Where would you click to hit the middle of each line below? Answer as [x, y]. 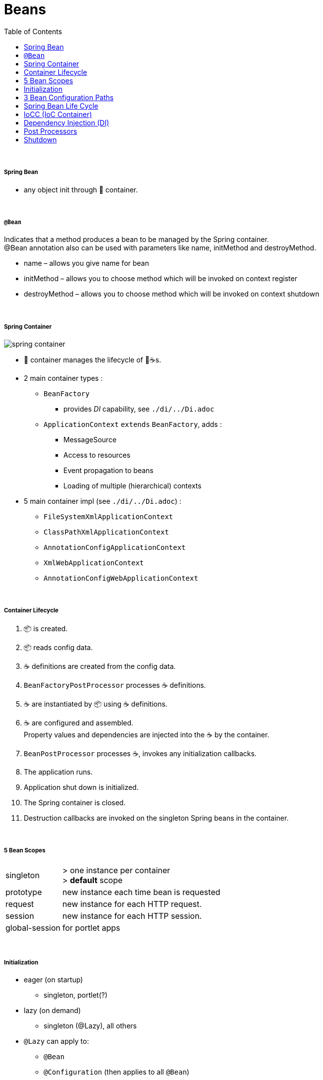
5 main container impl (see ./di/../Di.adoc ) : [103, 501]
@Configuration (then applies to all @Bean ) [117, 1072]
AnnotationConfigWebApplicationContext [121, 578]
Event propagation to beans [108, 471]
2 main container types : [63, 378]
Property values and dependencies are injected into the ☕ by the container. [147, 734]
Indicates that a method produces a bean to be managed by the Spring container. [136, 240]
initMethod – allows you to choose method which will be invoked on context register [161, 279]
